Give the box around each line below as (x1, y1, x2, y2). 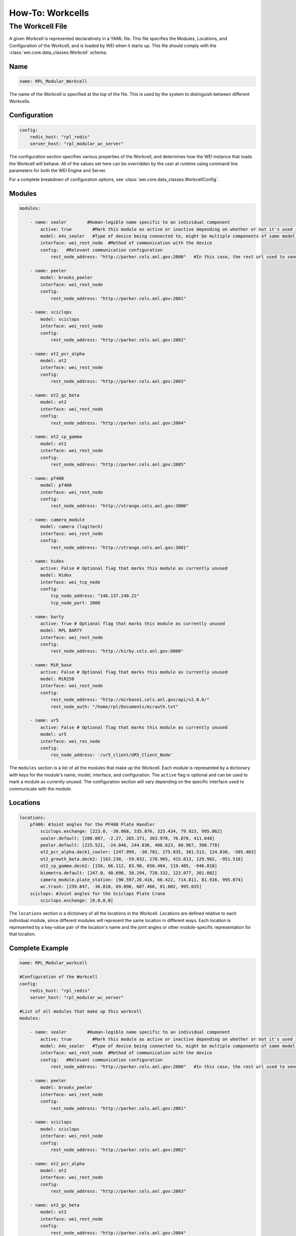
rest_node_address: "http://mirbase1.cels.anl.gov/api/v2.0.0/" (50, 697, 210, 703)
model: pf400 (40, 483, 72, 488)
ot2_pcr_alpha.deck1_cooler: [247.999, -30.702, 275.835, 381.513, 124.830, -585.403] (40, 849, 257, 855)
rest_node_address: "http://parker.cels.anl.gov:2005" (50, 461, 186, 467)
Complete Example (9, 944, 69, 953)
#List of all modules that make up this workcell (19, 1009, 142, 1015)
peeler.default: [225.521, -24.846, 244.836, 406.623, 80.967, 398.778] (40, 842, 220, 848)
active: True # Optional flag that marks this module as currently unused (40, 620, 225, 626)
